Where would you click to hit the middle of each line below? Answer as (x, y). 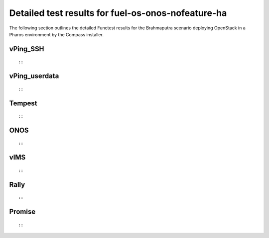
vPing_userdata (34, 76)
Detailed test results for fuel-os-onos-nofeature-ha (118, 13)
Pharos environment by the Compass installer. (57, 34)
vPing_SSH (27, 49)
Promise (22, 212)
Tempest (23, 103)
